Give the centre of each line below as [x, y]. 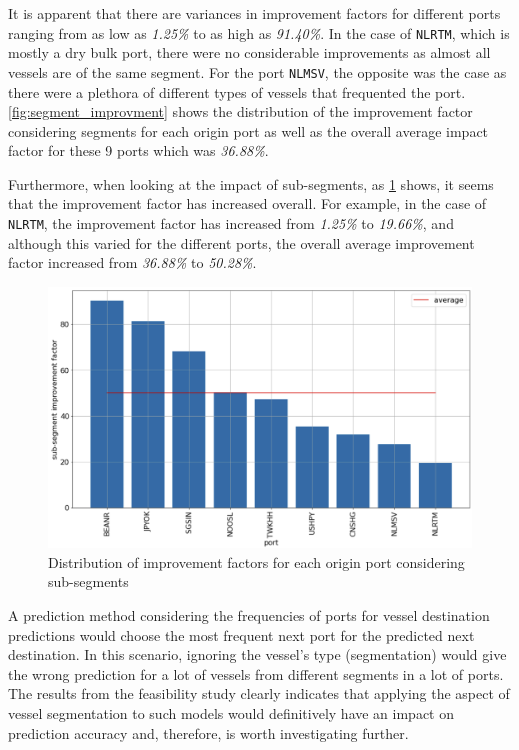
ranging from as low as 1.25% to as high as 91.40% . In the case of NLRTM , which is [259, 32]
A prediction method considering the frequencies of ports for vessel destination [249, 614]
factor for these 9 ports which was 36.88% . [138, 150]
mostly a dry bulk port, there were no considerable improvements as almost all [249, 52]
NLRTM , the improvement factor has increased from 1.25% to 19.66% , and [231, 223]
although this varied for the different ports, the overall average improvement [241, 242]
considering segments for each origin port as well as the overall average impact [248, 130]
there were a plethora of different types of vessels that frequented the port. [237, 91]
